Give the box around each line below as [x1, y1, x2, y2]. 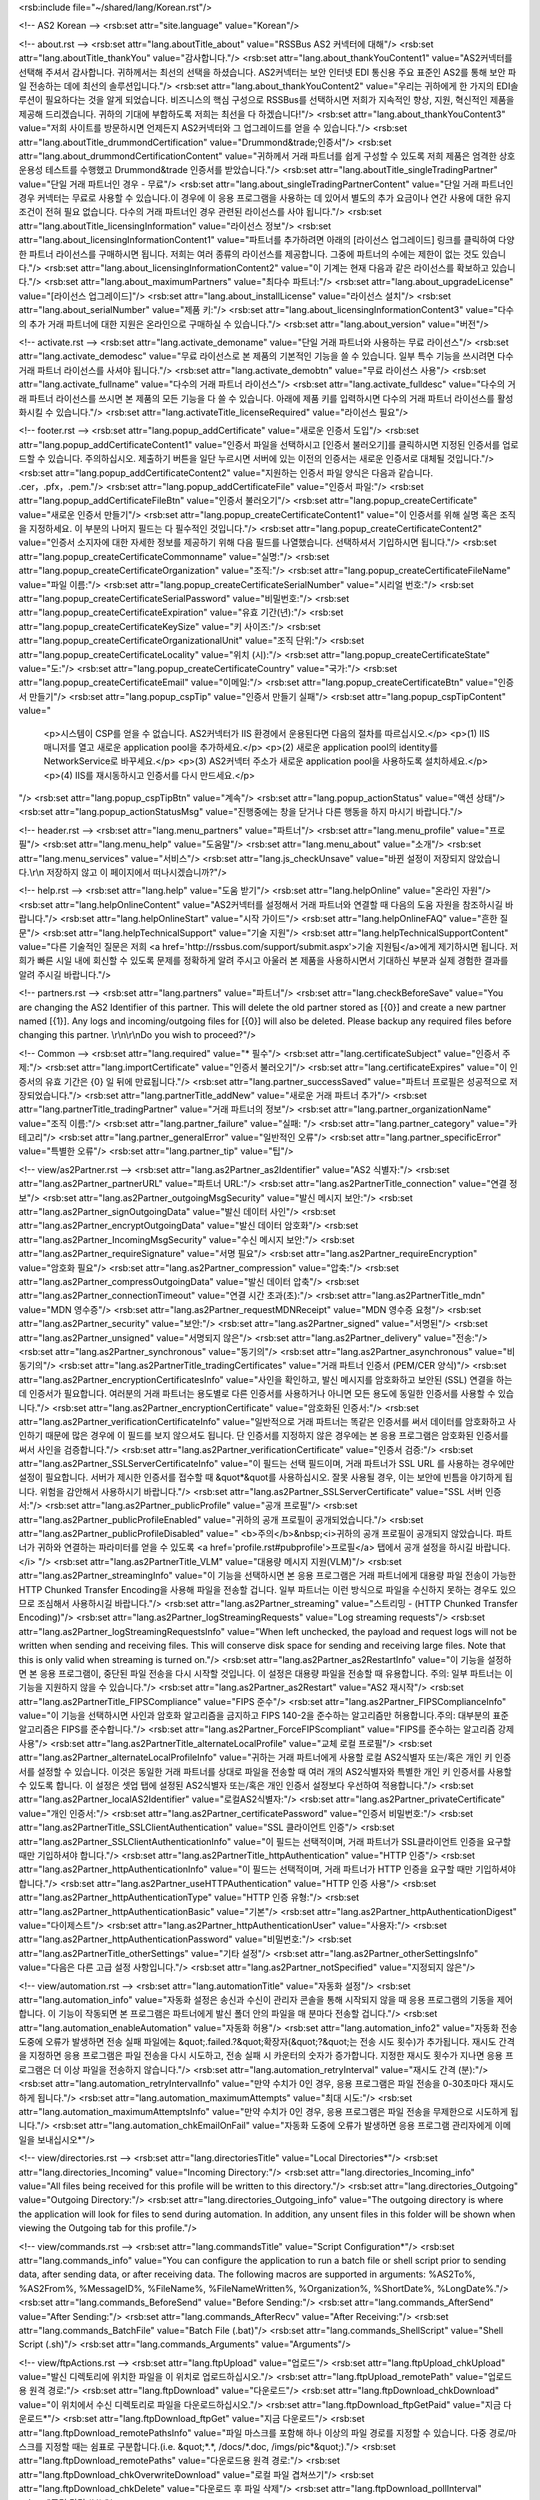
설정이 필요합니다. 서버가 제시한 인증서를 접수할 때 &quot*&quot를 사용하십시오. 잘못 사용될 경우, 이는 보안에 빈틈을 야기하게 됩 [18, 1471, 514, 1484]
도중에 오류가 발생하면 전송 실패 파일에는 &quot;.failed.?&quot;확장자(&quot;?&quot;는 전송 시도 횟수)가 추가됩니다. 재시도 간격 [18, 2036, 515, 2048]
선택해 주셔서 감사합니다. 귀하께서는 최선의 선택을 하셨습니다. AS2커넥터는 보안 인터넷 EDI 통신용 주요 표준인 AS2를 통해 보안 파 [18, 66, 517, 78]
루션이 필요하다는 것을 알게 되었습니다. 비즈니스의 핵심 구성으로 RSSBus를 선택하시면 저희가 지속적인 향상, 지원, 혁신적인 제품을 [18, 94, 515, 106]
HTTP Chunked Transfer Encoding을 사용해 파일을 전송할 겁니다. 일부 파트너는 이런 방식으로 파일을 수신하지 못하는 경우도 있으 [18, 1583, 517, 1595]
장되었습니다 [18, 1089, 68, 1101]
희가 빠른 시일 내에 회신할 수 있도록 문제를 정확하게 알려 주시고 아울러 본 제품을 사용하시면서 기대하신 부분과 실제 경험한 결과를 [18, 955, 509, 967]
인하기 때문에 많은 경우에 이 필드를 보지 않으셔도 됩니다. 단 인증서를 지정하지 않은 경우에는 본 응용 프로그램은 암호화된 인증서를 [18, 1430, 509, 1442]
